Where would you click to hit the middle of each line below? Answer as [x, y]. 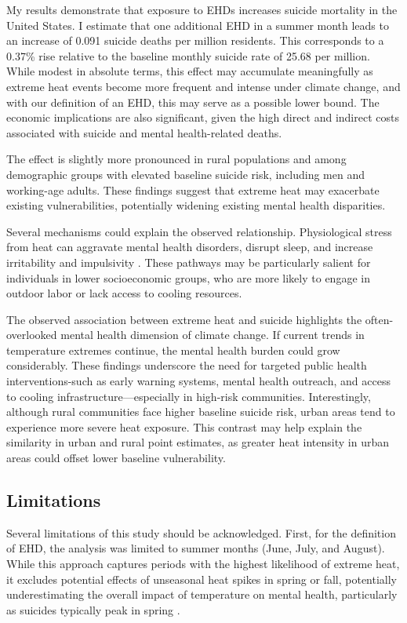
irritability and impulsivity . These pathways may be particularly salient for [189, 262]
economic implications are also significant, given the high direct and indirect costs [203, 117]
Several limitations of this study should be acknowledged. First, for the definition [201, 532]
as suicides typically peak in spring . [93, 609]
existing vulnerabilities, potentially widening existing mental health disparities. [196, 205]
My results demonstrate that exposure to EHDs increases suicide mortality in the [202, 9]
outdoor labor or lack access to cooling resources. [124, 293]
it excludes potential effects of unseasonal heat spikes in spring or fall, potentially [202, 579]
